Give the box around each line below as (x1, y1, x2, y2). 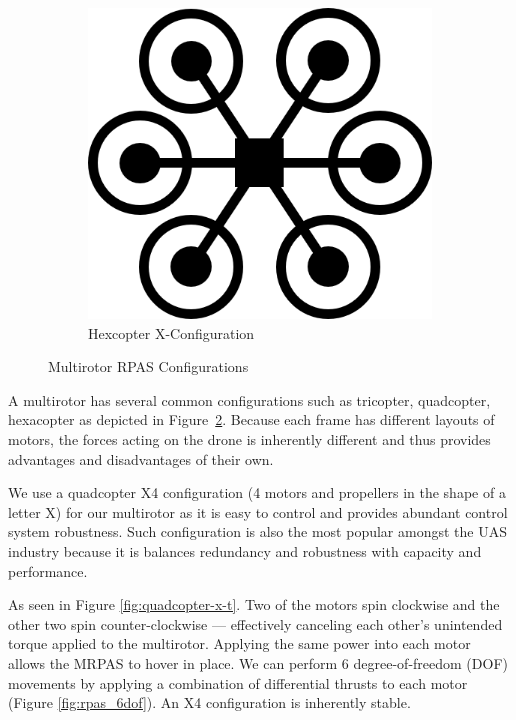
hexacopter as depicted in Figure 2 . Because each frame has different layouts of (8, 409, 495, 430)
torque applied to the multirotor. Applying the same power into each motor (8, 633, 471, 654)
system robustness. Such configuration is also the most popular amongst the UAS (8, 521, 507, 542)
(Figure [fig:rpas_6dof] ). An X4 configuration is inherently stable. (8, 692, 411, 713)
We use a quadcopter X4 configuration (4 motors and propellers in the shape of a (8, 482, 506, 503)
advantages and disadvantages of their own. (8, 448, 274, 469)
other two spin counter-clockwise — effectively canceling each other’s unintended (8, 613, 503, 634)
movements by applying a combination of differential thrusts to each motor (8, 672, 468, 693)
